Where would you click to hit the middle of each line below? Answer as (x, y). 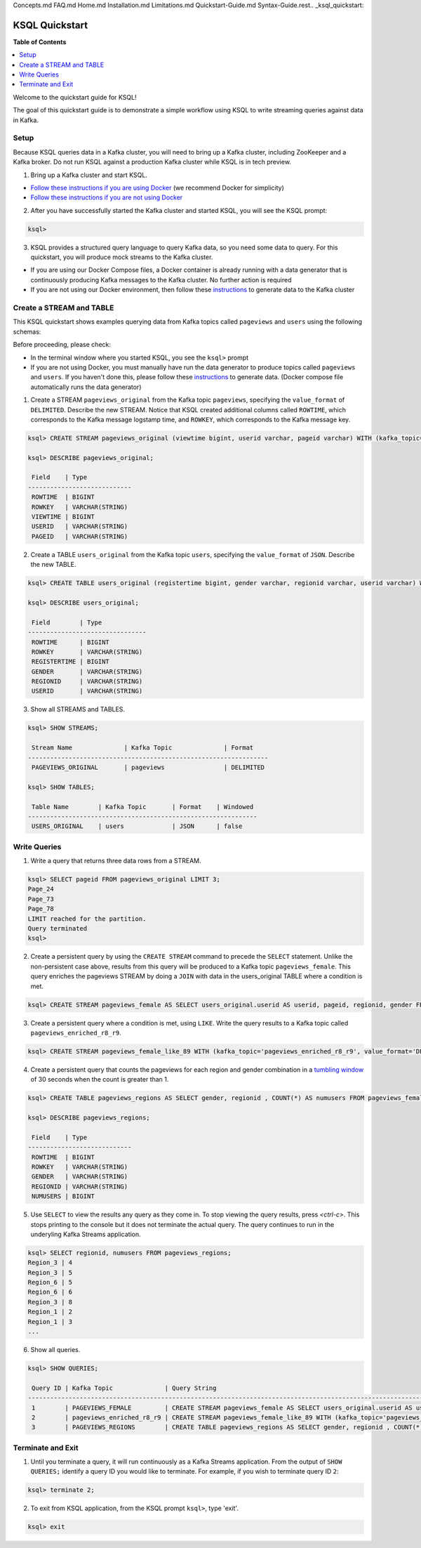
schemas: (27, 332)
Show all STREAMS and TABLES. (78, 709)
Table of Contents (40, 41)
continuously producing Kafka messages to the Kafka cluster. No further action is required (161, 280)
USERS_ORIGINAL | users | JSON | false (137, 826)
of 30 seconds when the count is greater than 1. (100, 1080)
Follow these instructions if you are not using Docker (107, 197)
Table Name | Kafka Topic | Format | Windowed (143, 807)
